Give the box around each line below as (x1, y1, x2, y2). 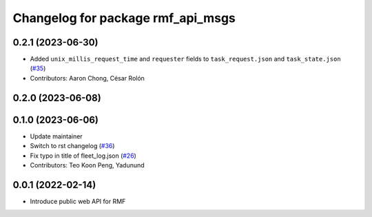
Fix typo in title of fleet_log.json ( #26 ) (30, 152, 137, 160)
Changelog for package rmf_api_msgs (12, 10, 236, 25)
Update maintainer (30, 132, 83, 141)
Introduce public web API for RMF (30, 197, 126, 205)
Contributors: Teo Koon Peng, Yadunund (30, 161, 145, 169)
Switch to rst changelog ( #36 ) (30, 142, 115, 150)
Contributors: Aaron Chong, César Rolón (30, 74, 145, 82)
